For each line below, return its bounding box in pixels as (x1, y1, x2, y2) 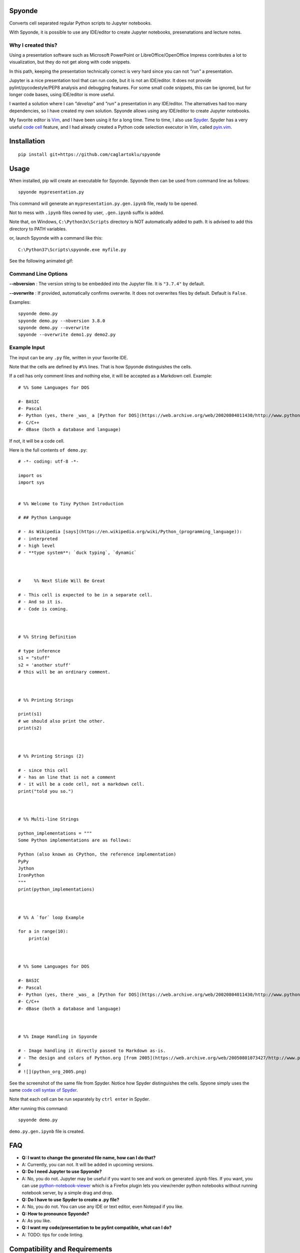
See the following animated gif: (9, 258, 73, 264)
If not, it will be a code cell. (9, 438, 65, 444)
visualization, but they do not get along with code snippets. (9, 59, 131, 65)
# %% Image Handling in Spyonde (18, 1034, 97, 1039)
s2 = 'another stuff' (18, 662, 71, 668)
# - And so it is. (18, 599, 63, 605)
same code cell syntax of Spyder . (9, 1087, 78, 1093)
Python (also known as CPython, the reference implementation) (18, 852, 176, 857)
